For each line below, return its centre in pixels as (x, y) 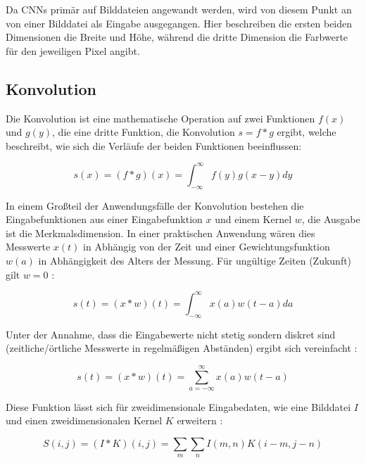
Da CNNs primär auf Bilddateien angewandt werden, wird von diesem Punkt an (179, 9)
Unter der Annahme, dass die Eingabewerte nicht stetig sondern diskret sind (171, 334)
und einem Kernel (253, 219)
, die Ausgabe (331, 219)
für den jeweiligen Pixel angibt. (73, 50)
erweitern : (200, 420)
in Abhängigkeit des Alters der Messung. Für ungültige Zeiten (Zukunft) (195, 261)
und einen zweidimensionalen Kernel (84, 420)
